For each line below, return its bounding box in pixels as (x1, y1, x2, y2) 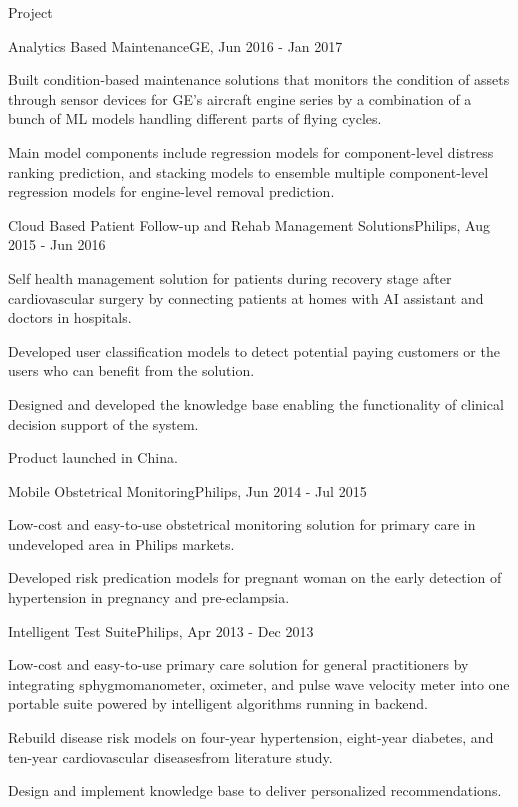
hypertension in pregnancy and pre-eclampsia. (8, 587, 290, 608)
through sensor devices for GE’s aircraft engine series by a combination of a (8, 88, 472, 109)
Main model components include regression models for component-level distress (8, 141, 494, 162)
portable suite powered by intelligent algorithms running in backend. (8, 693, 428, 714)
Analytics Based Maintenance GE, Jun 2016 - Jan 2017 (8, 35, 343, 56)
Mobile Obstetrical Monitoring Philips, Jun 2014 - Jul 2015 (8, 480, 367, 501)
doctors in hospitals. (8, 307, 132, 328)
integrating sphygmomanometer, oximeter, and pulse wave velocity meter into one (8, 673, 510, 694)
